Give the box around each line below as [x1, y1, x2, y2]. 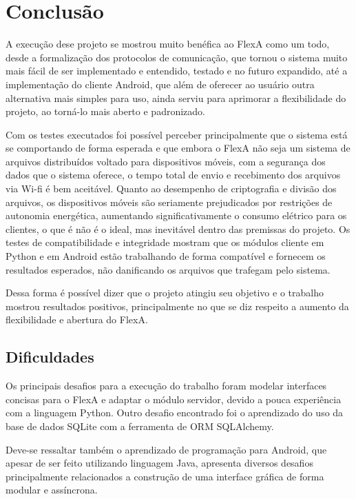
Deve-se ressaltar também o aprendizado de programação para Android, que [6, 442, 327, 456]
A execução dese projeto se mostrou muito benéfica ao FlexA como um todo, [6, 37, 330, 51]
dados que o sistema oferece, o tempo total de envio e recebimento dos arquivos [6, 167, 341, 182]
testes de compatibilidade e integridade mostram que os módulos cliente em [6, 235, 324, 250]
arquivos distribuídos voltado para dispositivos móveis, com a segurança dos [6, 154, 326, 168]
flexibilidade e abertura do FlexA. [6, 312, 148, 327]
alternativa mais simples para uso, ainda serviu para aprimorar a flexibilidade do [6, 90, 346, 105]
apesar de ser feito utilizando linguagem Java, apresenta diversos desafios [6, 456, 313, 470]
